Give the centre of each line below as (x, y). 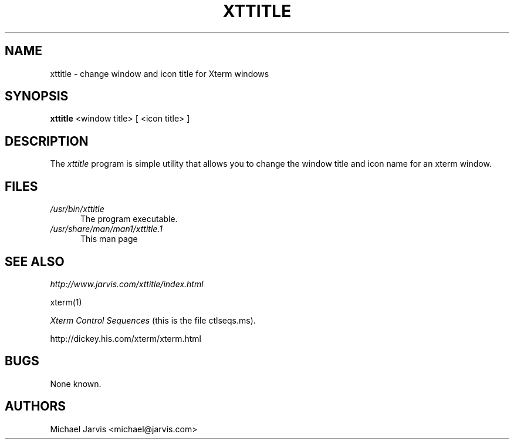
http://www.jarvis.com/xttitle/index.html (127, 284)
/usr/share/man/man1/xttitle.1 (106, 229)
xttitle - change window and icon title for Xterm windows (160, 73)
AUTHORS (35, 406)
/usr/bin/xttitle (77, 209)
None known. (76, 384)
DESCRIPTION (47, 141)
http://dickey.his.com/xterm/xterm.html (126, 338)
